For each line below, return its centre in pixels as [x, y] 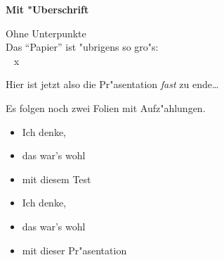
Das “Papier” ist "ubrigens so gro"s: [82, 47]
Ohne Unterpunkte [46, 33]
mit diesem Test [57, 179]
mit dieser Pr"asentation [74, 250]
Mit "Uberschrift [47, 9]
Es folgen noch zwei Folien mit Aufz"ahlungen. [106, 107]
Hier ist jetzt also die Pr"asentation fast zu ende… [112, 84]
